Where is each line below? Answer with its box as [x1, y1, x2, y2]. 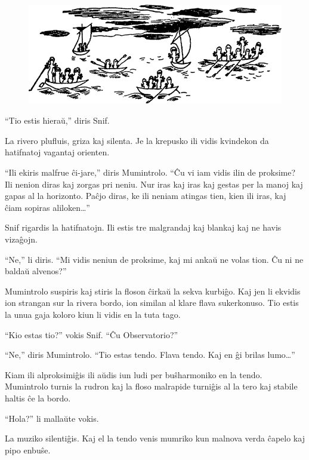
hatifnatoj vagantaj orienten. [5, 146, 110, 158]
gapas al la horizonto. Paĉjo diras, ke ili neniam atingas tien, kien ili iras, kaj [5, 189, 286, 202]
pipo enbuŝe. [5, 443, 51, 456]
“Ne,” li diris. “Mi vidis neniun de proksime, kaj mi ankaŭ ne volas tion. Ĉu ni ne [5, 253, 304, 265]
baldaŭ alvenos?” [5, 265, 67, 277]
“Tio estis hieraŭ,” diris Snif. [5, 114, 110, 127]
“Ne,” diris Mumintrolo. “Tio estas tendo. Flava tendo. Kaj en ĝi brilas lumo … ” [5, 348, 295, 361]
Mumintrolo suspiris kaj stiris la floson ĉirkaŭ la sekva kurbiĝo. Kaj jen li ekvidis [5, 284, 301, 297]
